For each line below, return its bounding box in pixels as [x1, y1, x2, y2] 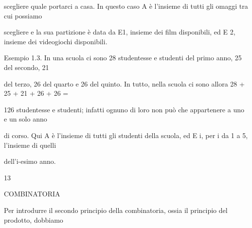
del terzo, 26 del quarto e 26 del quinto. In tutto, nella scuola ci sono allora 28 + [4, 78, 245, 88]
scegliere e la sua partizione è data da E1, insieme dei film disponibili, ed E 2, [4, 27, 235, 37]
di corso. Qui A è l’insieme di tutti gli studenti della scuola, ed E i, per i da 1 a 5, [4, 130, 248, 140]
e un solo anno [4, 114, 47, 124]
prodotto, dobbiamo [4, 214, 63, 225]
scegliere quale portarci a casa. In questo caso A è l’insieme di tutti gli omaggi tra [4, 1, 248, 11]
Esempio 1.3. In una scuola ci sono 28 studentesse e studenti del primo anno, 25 [4, 53, 242, 63]
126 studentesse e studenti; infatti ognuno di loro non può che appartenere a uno [4, 104, 244, 114]
